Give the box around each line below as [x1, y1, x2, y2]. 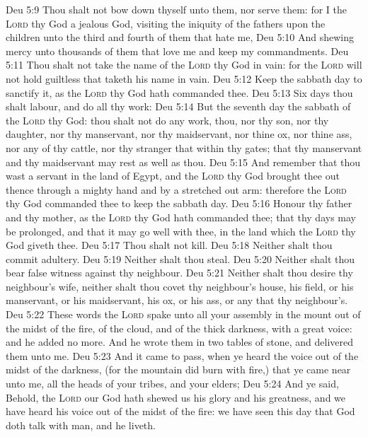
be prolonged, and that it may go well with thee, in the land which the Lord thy [6, 223, 356, 238]
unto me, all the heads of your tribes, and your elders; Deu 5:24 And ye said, [6, 376, 339, 391]
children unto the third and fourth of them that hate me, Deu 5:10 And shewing [6, 30, 354, 45]
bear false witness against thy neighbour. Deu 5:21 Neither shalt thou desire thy [6, 265, 353, 280]
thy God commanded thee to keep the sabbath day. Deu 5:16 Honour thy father [6, 196, 352, 211]
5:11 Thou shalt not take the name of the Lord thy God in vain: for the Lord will [6, 57, 362, 72]
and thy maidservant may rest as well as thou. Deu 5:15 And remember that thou [6, 154, 361, 169]
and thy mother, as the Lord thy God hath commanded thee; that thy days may [6, 209, 356, 224]
